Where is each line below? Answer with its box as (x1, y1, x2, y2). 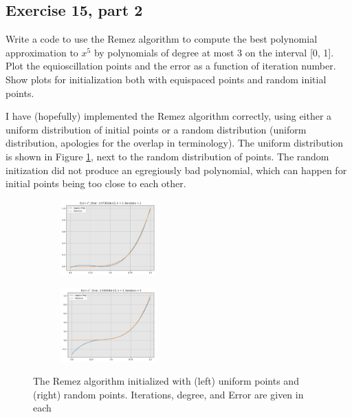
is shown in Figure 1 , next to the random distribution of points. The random (5, 149, 329, 163)
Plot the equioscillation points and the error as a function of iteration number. (5, 58, 336, 73)
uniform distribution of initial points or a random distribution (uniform (5, 122, 307, 136)
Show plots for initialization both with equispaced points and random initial (5, 72, 327, 86)
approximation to (5, 45, 78, 59)
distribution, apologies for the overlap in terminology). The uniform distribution (5, 136, 343, 150)
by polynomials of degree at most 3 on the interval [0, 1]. (93, 45, 334, 59)
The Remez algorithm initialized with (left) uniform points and (33, 374, 299, 388)
